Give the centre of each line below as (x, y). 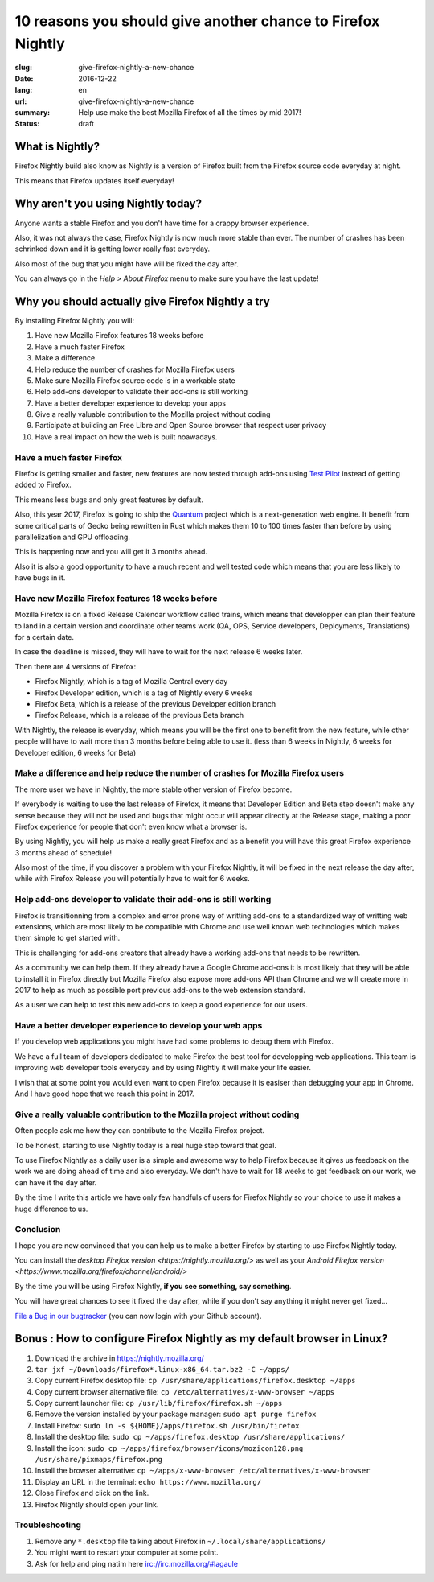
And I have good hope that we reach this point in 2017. (104, 1094)
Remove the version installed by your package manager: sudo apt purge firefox (176, 1414)
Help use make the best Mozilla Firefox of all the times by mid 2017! (190, 112)
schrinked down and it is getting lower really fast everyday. (113, 249)
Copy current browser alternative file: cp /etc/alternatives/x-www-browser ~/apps (185, 1391)
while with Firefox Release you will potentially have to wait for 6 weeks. (132, 879)
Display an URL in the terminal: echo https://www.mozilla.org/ (148, 1481)
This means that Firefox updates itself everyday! (94, 180)
